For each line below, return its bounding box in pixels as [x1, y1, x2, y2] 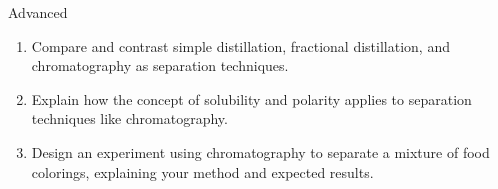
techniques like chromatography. [31, 108, 228, 129]
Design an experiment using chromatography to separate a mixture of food [31, 141, 490, 162]
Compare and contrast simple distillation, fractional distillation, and [31, 35, 450, 56]
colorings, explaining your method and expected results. [31, 161, 374, 182]
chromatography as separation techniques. [31, 55, 289, 76]
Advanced [8, 2, 68, 22]
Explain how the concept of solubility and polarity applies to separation [31, 88, 472, 109]
